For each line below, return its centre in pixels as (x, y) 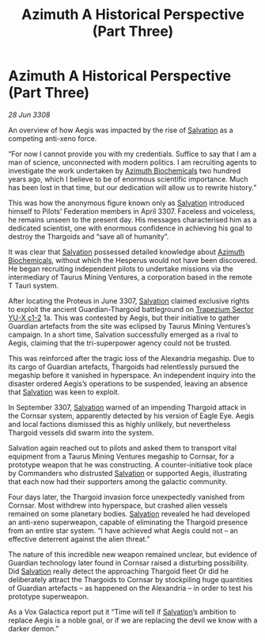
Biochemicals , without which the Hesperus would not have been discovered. (133, 260)
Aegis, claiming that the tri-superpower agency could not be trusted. (120, 343)
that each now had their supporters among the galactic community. (118, 482)
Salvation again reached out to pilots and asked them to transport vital (123, 448)
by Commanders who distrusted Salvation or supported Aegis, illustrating (128, 473)
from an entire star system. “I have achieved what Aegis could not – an (123, 530)
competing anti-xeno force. (53, 138)
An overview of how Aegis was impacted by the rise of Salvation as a (121, 130)
